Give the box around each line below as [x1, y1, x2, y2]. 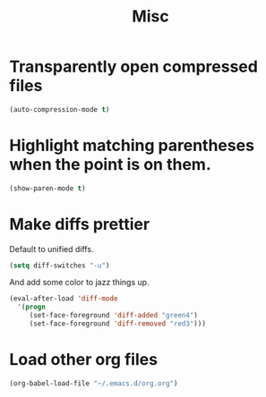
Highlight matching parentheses [9, 136, 255, 156]
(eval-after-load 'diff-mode [9, 294, 118, 303]
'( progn [17, 302, 47, 312]
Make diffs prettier [9, 214, 150, 234]
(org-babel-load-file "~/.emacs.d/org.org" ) [9, 378, 178, 388]
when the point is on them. [9, 155, 212, 174]
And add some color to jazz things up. [9, 277, 150, 288]
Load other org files [9, 350, 159, 370]
